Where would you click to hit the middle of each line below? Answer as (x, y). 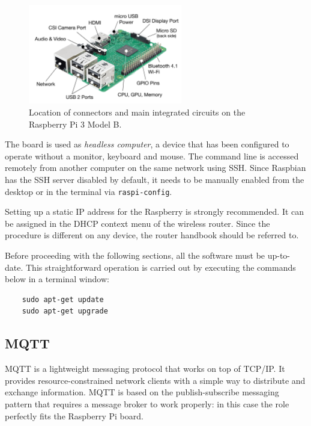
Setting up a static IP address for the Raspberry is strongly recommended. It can (155, 211)
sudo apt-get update (63, 299)
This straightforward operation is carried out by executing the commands (161, 267)
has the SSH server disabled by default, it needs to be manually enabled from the (155, 180)
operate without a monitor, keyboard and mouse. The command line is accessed (152, 156)
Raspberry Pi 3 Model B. (75, 124)
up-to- (279, 255)
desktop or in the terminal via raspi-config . (89, 191)
